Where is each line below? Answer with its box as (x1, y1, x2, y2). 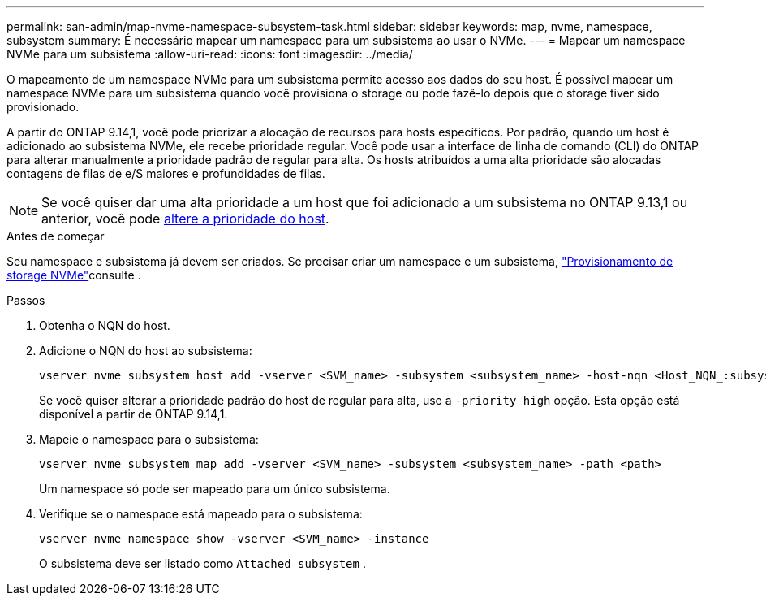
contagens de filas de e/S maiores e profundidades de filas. (6, 167, 325, 180)
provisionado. (6, 100, 80, 114)
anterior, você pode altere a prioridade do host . (41, 210, 329, 227)
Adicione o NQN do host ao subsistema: (39, 344, 252, 357)
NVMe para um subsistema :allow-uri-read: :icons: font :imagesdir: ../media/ (6, 47, 413, 61)
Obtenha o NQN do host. (39, 318, 170, 332)
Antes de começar (6, 229, 105, 243)
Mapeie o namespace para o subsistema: (39, 432, 259, 446)
